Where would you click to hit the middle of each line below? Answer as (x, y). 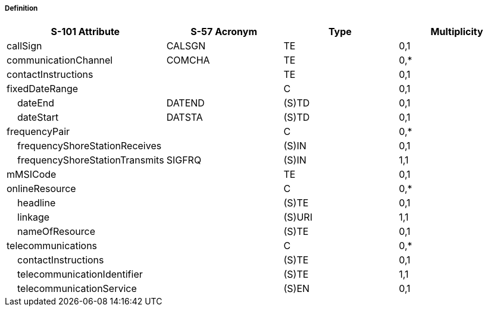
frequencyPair (38, 132)
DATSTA (184, 117)
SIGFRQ (184, 160)
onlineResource (41, 189)
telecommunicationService (77, 289)
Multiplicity (457, 32)
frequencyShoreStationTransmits (91, 160)
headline (37, 203)
